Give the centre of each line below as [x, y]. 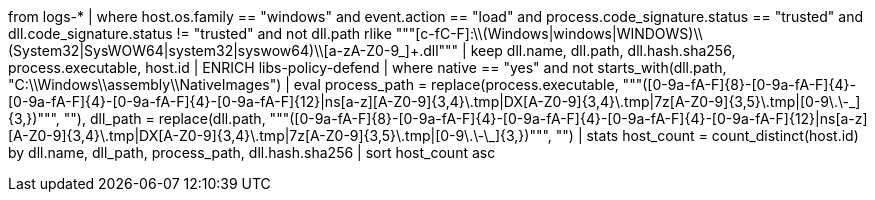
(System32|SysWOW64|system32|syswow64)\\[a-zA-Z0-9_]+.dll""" [233, 50]
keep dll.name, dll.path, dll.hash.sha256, [603, 50]
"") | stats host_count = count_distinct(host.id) [707, 135]
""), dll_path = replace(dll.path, [164, 118]
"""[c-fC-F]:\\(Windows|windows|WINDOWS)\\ [549, 33]
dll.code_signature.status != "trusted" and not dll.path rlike [200, 33]
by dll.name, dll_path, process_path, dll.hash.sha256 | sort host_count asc [252, 152]
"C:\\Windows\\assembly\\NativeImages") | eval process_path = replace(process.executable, [313, 84]
